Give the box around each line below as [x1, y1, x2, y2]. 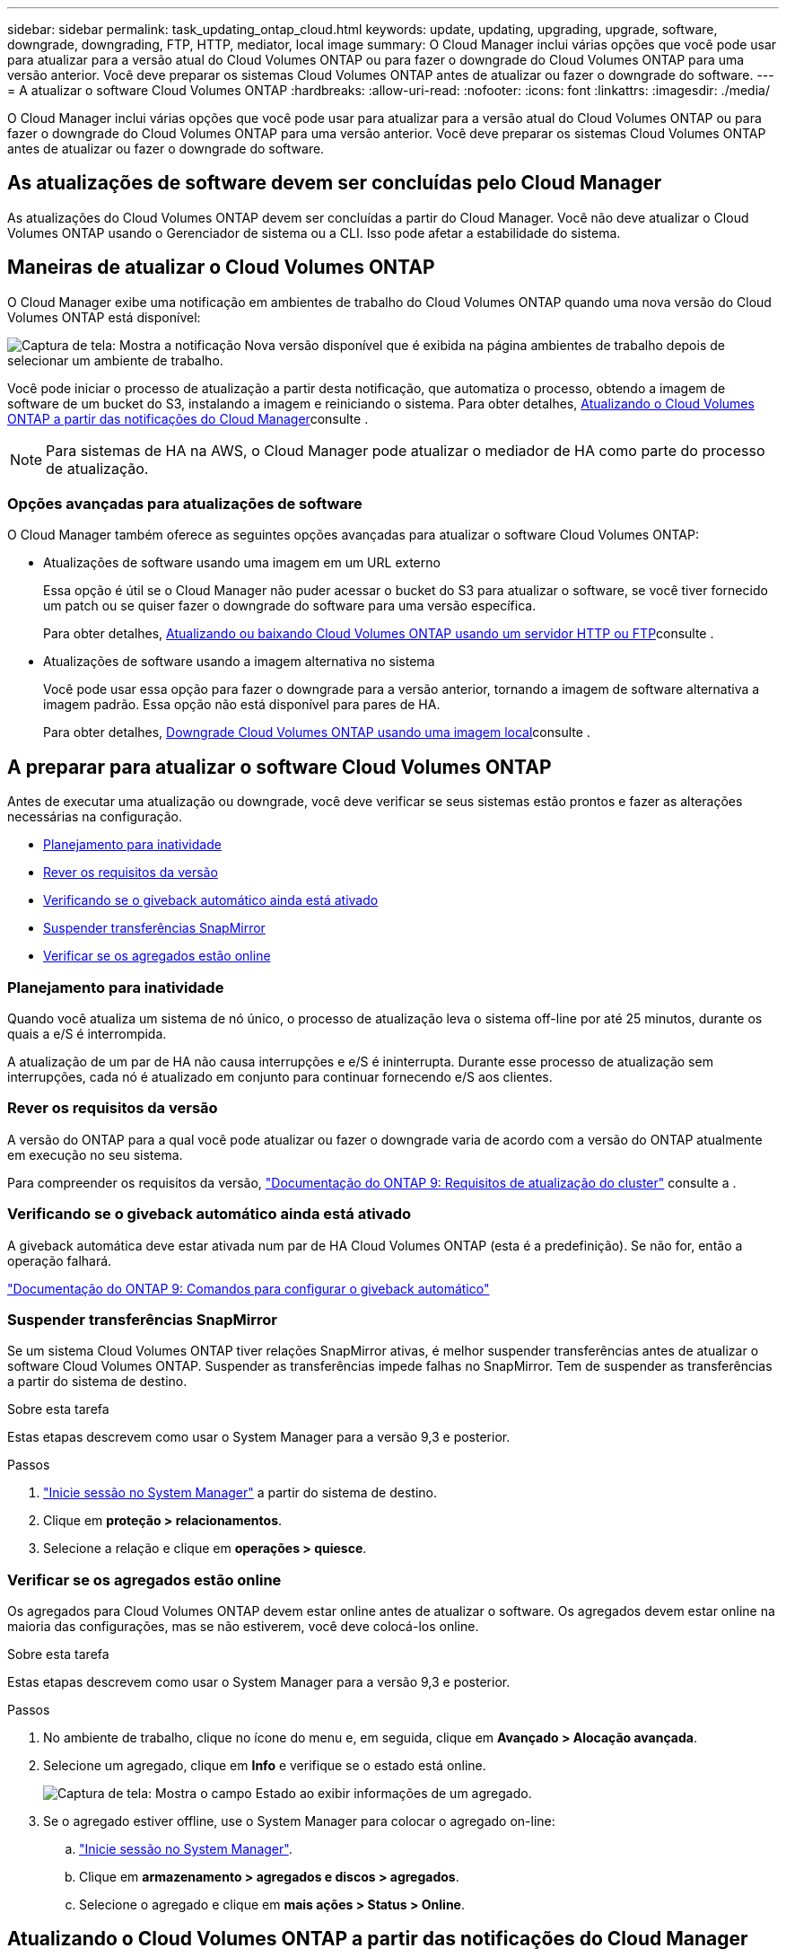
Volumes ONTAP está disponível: [7, 309, 201, 325]
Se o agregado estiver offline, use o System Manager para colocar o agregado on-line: [43, 1813, 555, 1830]
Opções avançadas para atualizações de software [7, 495, 362, 513]
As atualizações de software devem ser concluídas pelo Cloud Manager [7, 171, 662, 195]
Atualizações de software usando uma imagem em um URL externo [43, 555, 441, 571]
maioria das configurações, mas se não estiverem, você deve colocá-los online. [7, 1619, 479, 1635]
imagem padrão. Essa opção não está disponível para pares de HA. [43, 697, 441, 713]
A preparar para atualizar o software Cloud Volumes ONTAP [7, 755, 552, 778]
